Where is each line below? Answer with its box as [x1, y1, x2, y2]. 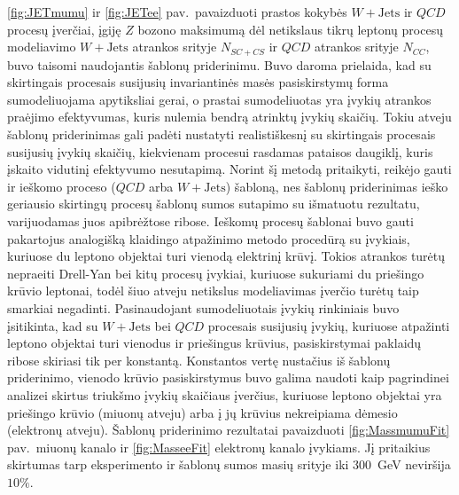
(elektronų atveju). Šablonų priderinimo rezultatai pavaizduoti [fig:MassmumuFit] [7, 420, 450, 439]
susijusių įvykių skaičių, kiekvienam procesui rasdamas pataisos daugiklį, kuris [7, 142, 433, 161]
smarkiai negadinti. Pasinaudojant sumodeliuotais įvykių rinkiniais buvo [7, 298, 400, 317]
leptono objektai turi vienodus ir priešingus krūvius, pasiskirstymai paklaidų [7, 334, 422, 352]
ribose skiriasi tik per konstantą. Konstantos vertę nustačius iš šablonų [7, 350, 391, 369]
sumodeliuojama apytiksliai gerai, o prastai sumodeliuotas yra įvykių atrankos [7, 90, 432, 108]
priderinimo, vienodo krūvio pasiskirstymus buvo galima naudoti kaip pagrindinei [7, 368, 449, 387]
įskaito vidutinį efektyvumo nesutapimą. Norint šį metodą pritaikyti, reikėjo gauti [7, 160, 452, 178]
